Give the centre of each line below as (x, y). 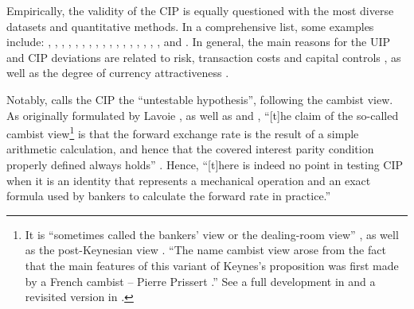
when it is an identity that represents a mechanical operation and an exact (189, 180)
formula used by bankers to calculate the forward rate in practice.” (169, 196)
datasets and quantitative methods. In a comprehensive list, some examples (190, 26)
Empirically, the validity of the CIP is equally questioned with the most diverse (200, 10)
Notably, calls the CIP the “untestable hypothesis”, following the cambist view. (200, 99)
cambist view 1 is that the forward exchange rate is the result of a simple (183, 132)
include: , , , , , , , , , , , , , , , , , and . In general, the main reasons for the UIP (199, 42)
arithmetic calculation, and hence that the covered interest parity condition (190, 149)
